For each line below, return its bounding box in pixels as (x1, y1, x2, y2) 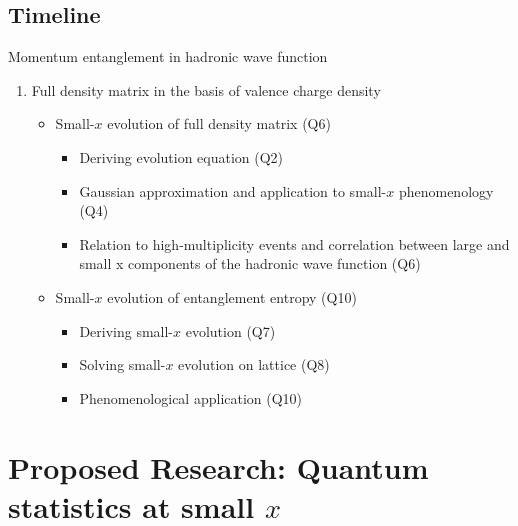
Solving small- (79, 354, 166, 375)
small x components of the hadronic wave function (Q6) (79, 253, 421, 274)
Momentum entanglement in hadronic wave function (8, 46, 328, 67)
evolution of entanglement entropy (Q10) (107, 286, 357, 307)
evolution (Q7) (185, 320, 276, 341)
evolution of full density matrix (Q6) (107, 113, 331, 134)
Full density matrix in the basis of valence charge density (31, 79, 381, 100)
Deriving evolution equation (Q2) (79, 146, 284, 167)
